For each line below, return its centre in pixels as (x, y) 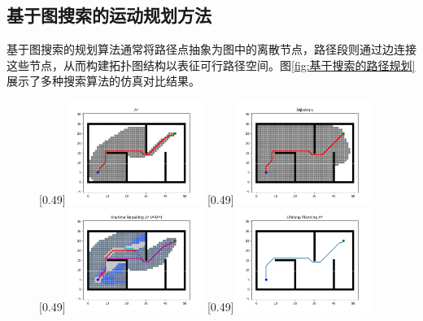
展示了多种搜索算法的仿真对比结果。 (103, 81)
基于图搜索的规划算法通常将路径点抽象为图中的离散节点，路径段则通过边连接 (211, 49)
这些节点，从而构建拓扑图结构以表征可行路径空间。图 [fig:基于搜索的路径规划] (211, 65)
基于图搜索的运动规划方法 (109, 15)
